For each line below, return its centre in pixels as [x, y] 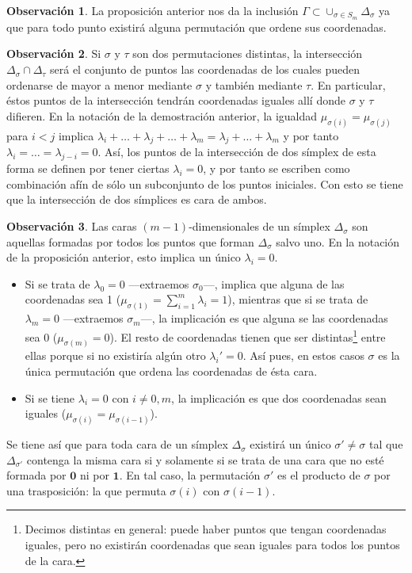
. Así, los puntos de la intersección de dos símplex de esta [237, 152]
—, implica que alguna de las [274, 283]
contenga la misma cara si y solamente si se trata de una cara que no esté [205, 459]
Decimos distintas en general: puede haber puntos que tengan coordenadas [206, 529]
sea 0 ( [41, 336]
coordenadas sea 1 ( [73, 299]
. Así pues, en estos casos [303, 355]
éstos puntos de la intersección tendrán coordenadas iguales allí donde [176, 100]
